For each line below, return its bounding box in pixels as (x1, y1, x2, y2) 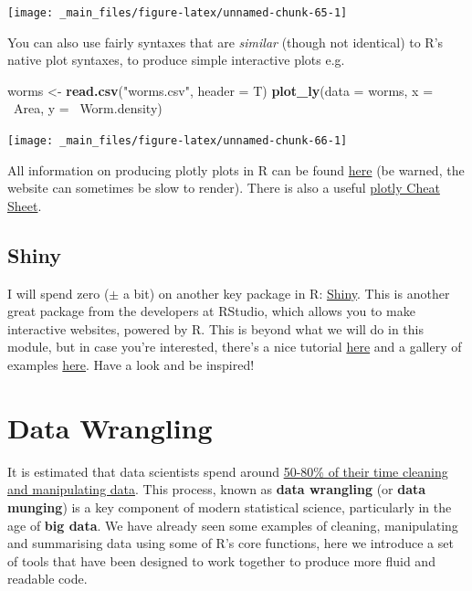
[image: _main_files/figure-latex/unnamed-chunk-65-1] (7, 6, 348, 19)
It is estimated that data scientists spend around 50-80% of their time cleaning (7, 461, 448, 480)
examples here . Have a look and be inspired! (7, 355, 255, 375)
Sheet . (7, 195, 42, 215)
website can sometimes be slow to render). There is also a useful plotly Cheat (7, 178, 440, 197)
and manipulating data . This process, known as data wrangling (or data (7, 480, 426, 499)
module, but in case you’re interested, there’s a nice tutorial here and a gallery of (7, 337, 462, 356)
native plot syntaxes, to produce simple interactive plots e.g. (7, 50, 345, 69)
